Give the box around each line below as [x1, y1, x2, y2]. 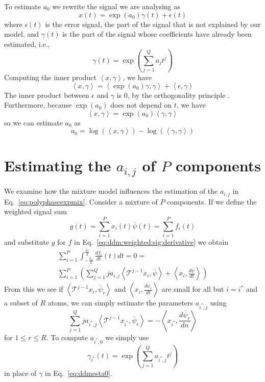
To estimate [4, 1, 41, 11]
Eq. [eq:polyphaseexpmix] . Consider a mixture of [4, 196, 158, 207]
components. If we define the [167, 196, 257, 207]
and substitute [4, 237, 50, 247]
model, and [4, 29, 39, 39]
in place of [4, 367, 37, 378]
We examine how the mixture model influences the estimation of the [4, 186, 218, 196]
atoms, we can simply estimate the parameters [47, 297, 194, 308]
